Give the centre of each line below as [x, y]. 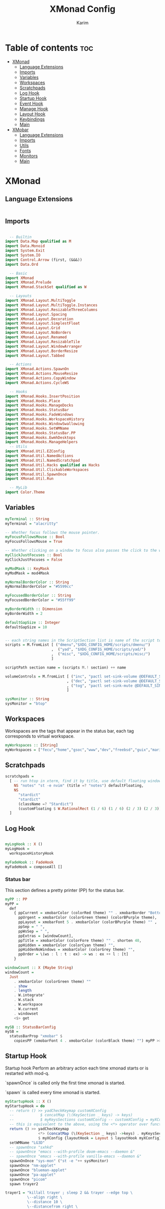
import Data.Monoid [25, 246]
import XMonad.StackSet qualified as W [46, 287]
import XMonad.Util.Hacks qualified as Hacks [52, 465]
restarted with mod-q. [27, 1073]
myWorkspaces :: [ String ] [31, 745]
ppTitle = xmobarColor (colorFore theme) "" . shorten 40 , [80, 940]
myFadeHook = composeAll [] [34, 867]
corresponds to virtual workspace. [40, 736]
